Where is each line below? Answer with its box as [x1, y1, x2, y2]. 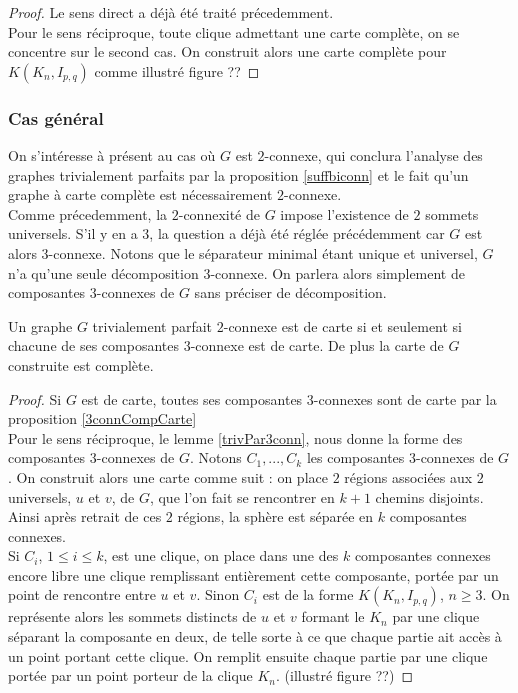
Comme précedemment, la [8, 203, 168, 224]
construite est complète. [8, 354, 154, 375]
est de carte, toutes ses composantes [81, 388, 303, 409]
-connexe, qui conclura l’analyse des [264, 145, 483, 165]
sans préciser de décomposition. [194, 282, 387, 303]
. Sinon [196, 584, 240, 605]
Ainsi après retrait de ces [8, 506, 162, 527]
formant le [301, 606, 365, 627]
